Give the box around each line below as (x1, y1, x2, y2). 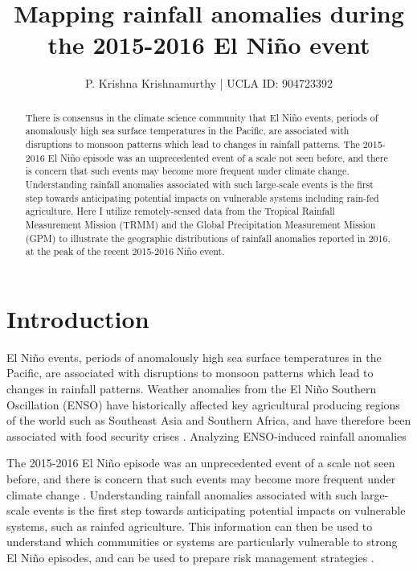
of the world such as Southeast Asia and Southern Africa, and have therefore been (6, 412, 411, 429)
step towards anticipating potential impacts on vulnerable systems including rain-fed (25, 191, 379, 204)
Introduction (6, 302, 149, 335)
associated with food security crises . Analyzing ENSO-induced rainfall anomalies (6, 427, 407, 444)
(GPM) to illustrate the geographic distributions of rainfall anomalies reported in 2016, (25, 231, 390, 244)
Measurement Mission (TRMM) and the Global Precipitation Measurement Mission (25, 217, 376, 231)
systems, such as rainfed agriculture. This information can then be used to (6, 517, 373, 534)
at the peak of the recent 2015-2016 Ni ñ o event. (25, 244, 225, 258)
